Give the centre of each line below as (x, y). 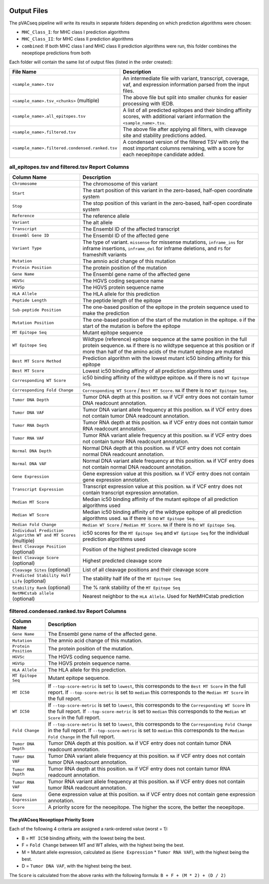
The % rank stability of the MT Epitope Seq (131, 588)
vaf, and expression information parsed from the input (186, 84)
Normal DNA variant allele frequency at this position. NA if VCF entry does (168, 461)
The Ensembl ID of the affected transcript (131, 229)
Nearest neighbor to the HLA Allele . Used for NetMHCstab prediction (163, 596)
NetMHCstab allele (33, 593)
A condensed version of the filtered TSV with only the (186, 142)
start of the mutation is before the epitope (132, 326)
